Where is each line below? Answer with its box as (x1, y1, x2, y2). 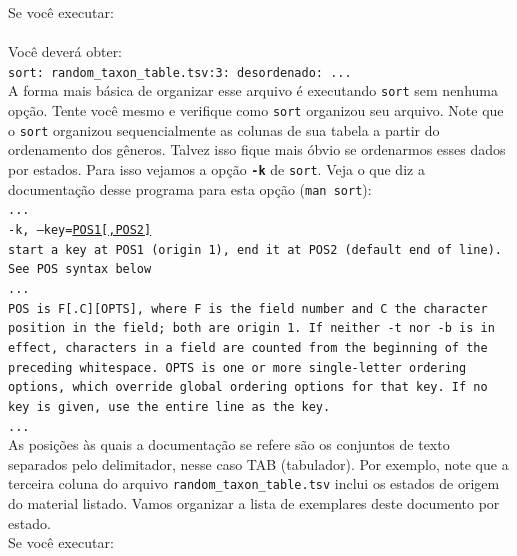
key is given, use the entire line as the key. (8, 399, 331, 414)
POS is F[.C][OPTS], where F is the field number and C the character (8, 301, 488, 316)
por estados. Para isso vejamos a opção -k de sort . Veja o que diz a (8, 159, 425, 179)
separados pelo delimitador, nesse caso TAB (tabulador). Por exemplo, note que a (8, 453, 509, 474)
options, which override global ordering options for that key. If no (8, 380, 488, 395)
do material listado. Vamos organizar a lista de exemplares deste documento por (8, 493, 500, 514)
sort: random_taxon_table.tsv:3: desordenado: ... (8, 65, 352, 80)
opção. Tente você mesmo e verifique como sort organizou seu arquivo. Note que (8, 100, 504, 121)
